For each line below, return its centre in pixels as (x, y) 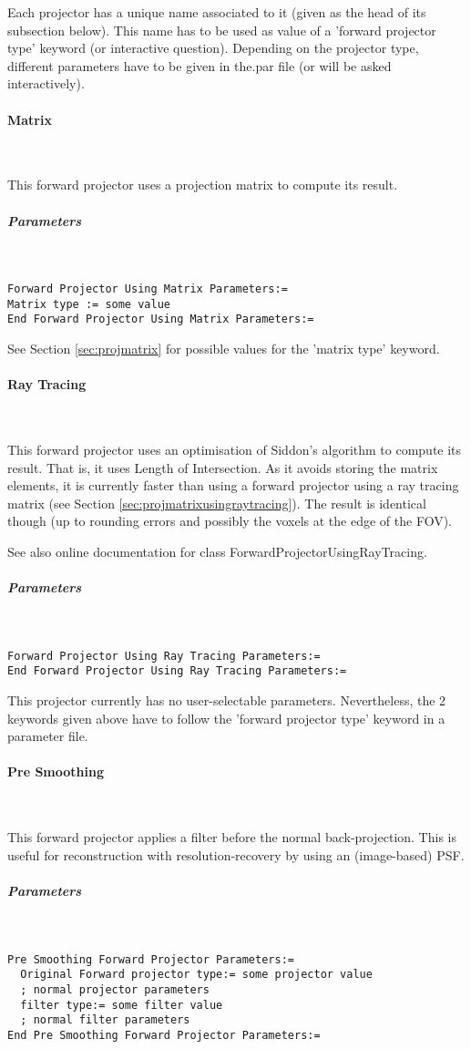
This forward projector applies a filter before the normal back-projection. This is (232, 837)
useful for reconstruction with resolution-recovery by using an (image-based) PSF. (236, 854)
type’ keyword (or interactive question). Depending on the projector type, (213, 48)
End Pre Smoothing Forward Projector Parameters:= (164, 1035)
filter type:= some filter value (122, 1005)
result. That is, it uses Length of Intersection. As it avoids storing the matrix (223, 467)
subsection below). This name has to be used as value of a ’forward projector (222, 30)
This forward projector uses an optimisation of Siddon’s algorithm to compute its (235, 450)
